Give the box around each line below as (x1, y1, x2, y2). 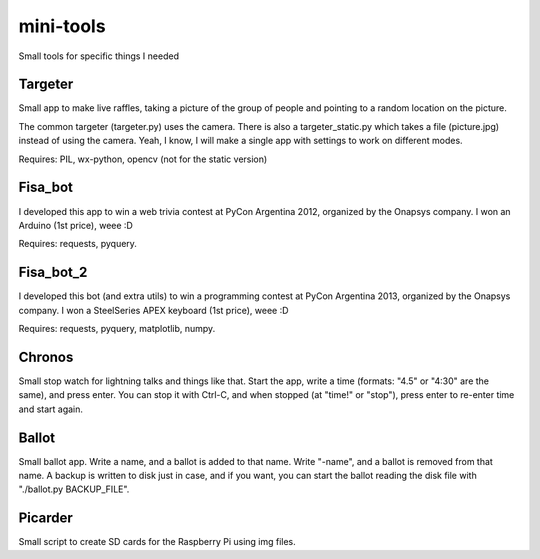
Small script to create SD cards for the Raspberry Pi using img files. (18, 536, 297, 548)
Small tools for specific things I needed (18, 50, 180, 62)
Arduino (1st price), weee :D (18, 219, 134, 231)
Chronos (18, 348, 74, 365)
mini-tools (18, 15, 106, 37)
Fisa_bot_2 (18, 264, 88, 281)
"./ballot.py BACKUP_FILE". (18, 483, 130, 495)
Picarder (18, 510, 74, 527)
